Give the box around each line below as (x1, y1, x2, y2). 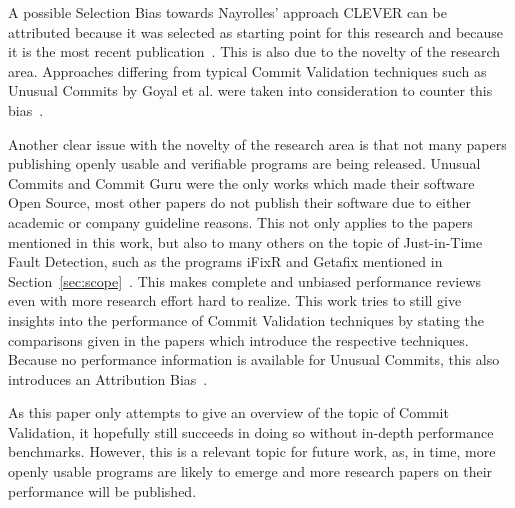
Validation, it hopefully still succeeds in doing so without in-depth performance (8, 421, 494, 442)
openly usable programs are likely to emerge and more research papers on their (8, 461, 493, 482)
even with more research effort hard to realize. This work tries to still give (8, 290, 462, 311)
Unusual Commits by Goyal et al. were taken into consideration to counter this (8, 80, 493, 101)
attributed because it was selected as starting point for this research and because (8, 21, 504, 42)
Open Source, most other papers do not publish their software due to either (8, 192, 471, 213)
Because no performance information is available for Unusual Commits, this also (8, 349, 500, 370)
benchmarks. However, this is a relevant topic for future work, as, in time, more (8, 441, 496, 462)
